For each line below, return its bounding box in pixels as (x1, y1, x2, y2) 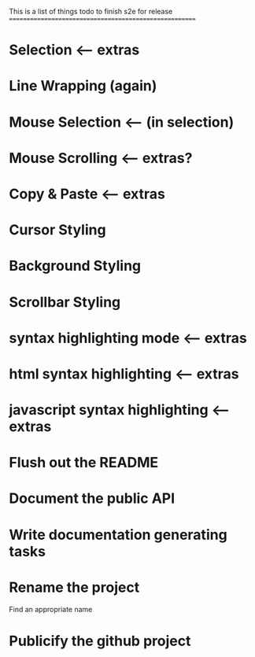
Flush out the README (9, 454, 159, 471)
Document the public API (9, 489, 176, 508)
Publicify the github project (9, 632, 191, 650)
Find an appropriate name (9, 604, 93, 614)
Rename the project (9, 578, 140, 596)
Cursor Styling (9, 221, 106, 239)
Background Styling (9, 257, 142, 275)
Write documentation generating (9, 526, 227, 544)
